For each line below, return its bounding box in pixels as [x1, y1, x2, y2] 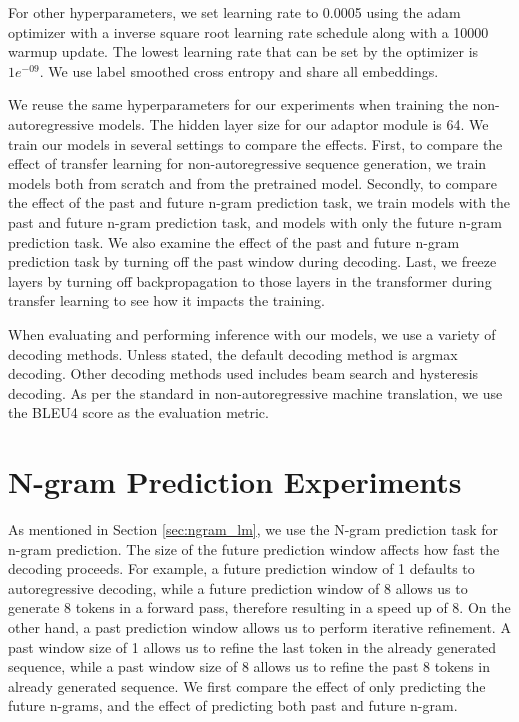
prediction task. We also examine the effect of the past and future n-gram [8, 231, 460, 252]
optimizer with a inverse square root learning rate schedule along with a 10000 [8, 21, 489, 42]
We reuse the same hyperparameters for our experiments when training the [8, 94, 468, 115]
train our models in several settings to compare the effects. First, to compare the [8, 133, 503, 154]
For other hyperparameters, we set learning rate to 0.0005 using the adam [8, 2, 461, 22]
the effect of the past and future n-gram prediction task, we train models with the [8, 192, 511, 213]
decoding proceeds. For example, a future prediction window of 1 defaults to [8, 558, 475, 579]
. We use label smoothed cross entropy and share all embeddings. [39, 60, 439, 81]
